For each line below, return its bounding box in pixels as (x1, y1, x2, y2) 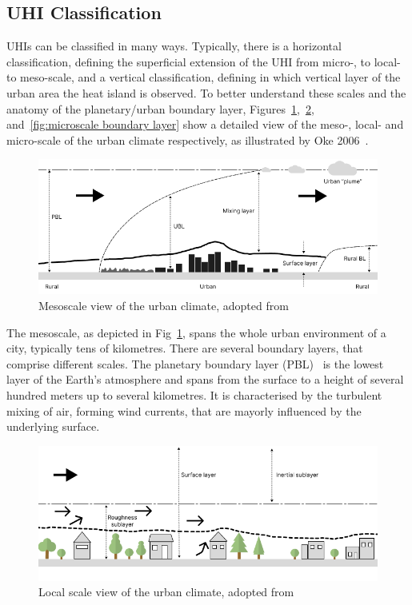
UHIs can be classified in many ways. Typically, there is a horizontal (6, 38, 342, 54)
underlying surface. (6, 418, 100, 435)
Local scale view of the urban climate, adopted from (38, 583, 294, 600)
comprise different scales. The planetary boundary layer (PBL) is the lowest (6, 355, 384, 372)
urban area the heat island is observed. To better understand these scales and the (6, 84, 406, 101)
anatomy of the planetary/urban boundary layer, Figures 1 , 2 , (6, 100, 314, 117)
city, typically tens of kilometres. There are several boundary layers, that (6, 340, 363, 356)
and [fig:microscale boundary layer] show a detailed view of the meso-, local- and (6, 116, 404, 133)
